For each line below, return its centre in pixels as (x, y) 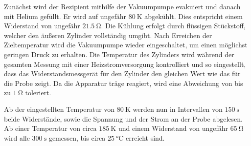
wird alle (17, 137)
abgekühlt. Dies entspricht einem (194, 16)
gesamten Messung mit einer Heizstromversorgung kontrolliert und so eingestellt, (125, 64)
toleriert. (38, 93)
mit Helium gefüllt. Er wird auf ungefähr (65, 16)
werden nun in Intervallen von (178, 109)
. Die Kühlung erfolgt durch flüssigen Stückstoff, (173, 26)
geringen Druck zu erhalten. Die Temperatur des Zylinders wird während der (119, 54)
